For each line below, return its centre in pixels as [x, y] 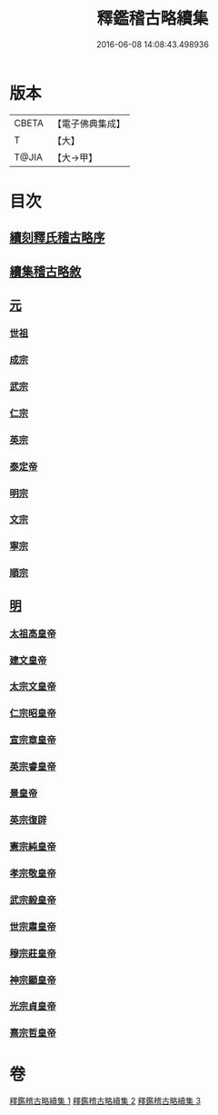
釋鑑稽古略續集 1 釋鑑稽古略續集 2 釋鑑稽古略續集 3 [105, 1101]
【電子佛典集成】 [89, 124]
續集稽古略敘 [45, 271]
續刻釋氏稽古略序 [57, 238]
